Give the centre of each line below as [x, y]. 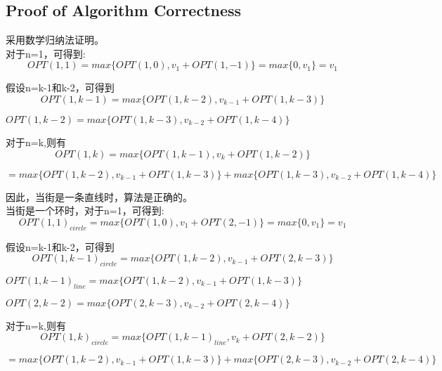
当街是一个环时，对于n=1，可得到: [85, 210]
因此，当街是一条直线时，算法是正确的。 [99, 196]
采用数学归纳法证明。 [55, 40]
